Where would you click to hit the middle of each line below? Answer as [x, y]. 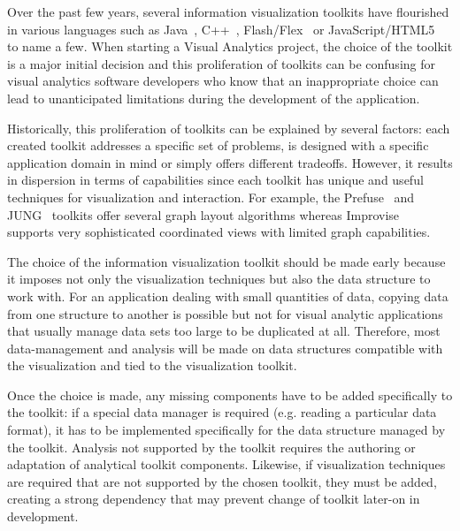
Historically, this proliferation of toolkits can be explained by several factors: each [229, 128]
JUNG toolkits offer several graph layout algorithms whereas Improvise [203, 214]
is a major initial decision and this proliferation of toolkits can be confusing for [221, 63]
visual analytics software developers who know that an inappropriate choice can [223, 81]
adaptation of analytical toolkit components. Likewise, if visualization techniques [226, 464]
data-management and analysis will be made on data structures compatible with [225, 348]
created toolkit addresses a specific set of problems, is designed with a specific [218, 145]
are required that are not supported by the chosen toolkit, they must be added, [222, 481]
